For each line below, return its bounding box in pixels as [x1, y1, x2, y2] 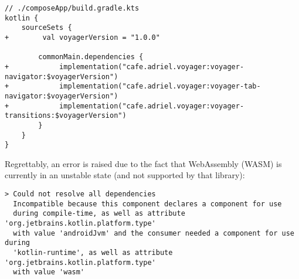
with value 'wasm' [13, 268, 85, 277]
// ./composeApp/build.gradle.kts [5, 4, 140, 12]
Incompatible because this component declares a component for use [13, 199, 282, 208]
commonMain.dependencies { [38, 53, 144, 62]
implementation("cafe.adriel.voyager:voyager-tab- [59, 82, 261, 91]
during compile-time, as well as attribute [13, 209, 185, 218]
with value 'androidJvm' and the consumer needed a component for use [13, 229, 294, 237]
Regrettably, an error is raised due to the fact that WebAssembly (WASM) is [5, 157, 282, 169]
